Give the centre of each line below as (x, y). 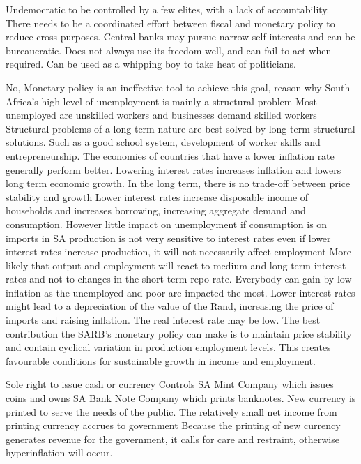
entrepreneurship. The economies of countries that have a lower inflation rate (170, 155)
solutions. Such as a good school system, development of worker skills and (163, 142)
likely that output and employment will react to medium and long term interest (176, 265)
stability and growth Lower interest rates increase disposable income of (157, 196)
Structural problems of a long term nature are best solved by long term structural (180, 128)
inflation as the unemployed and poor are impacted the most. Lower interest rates (180, 292)
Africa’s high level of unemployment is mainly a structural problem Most (161, 101)
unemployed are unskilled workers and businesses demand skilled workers (161, 115)
